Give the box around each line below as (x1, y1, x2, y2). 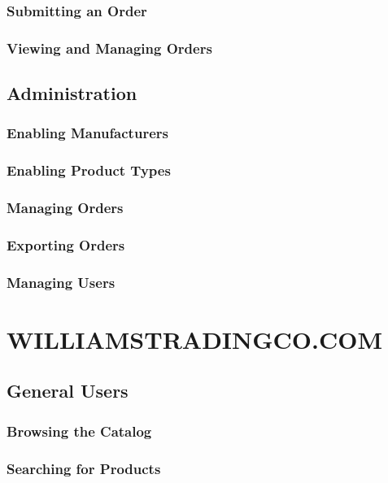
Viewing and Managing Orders (7, 37, 212, 58)
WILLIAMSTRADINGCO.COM (7, 322, 383, 355)
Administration (7, 80, 137, 106)
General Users (7, 378, 129, 403)
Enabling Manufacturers (7, 123, 168, 143)
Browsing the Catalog (7, 420, 152, 441)
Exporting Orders (7, 234, 125, 255)
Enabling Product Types (7, 160, 171, 181)
